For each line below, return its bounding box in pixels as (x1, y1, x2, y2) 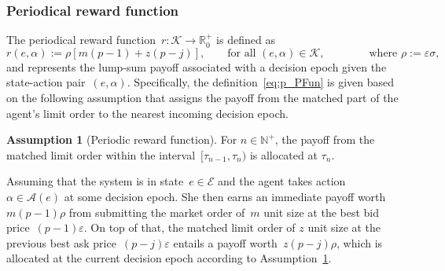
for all (227, 47, 256, 59)
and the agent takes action (218, 173, 346, 189)
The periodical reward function (6, 31, 156, 48)
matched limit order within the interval (6, 146, 196, 163)
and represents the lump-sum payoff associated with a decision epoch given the (6, 58, 387, 75)
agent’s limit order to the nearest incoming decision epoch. (6, 104, 289, 121)
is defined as (216, 31, 275, 48)
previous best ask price (6, 234, 116, 251)
